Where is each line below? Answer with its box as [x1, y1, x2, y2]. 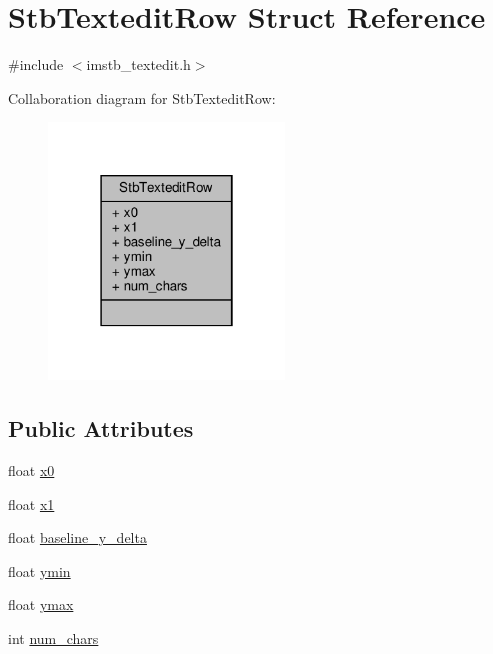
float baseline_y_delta [8, 527, 147, 548]
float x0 [8, 459, 55, 480]
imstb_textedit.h [86, 54, 191, 75]
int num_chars [8, 627, 99, 648]
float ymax [8, 594, 74, 615]
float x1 [8, 493, 55, 514]
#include [8, 54, 64, 75]
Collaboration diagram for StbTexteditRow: [8, 87, 276, 108]
